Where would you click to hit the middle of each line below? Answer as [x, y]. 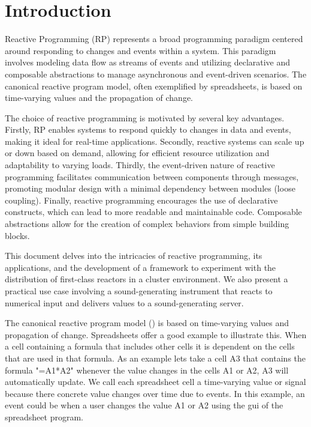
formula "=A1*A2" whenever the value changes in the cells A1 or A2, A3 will [147, 370]
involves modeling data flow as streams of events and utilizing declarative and [148, 62]
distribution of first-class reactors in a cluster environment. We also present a [147, 279]
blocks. [17, 235]
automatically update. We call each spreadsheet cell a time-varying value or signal [155, 382]
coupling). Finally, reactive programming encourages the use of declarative [141, 200]
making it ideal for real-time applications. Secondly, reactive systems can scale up [155, 141]
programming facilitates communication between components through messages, [152, 176]
